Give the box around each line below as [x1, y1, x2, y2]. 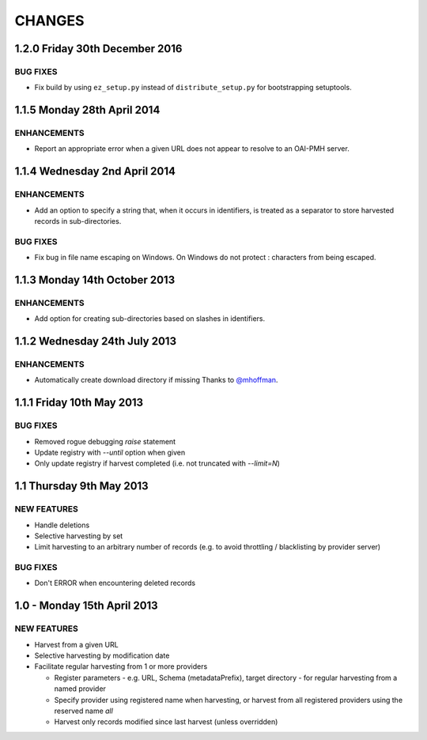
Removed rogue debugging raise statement [34, 436, 176, 446]
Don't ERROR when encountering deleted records [34, 578, 196, 588]
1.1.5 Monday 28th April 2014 [14, 104, 161, 117]
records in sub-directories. [34, 217, 122, 226]
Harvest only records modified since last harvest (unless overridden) [54, 717, 278, 727]
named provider [54, 684, 107, 693]
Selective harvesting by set [34, 530, 123, 541]
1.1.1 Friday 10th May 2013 [14, 396, 144, 410]
